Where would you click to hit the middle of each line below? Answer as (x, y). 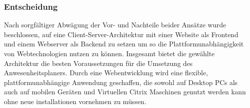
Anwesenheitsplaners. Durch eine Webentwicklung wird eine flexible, (106, 73)
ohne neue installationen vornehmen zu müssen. (75, 101)
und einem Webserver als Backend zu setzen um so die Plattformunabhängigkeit (124, 44)
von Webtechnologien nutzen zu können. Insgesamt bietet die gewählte (109, 53)
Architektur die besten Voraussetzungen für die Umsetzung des (98, 63)
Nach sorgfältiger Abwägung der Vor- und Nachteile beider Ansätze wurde (115, 25)
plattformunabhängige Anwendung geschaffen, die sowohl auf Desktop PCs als (121, 82)
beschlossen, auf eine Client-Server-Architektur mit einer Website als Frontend (121, 34)
